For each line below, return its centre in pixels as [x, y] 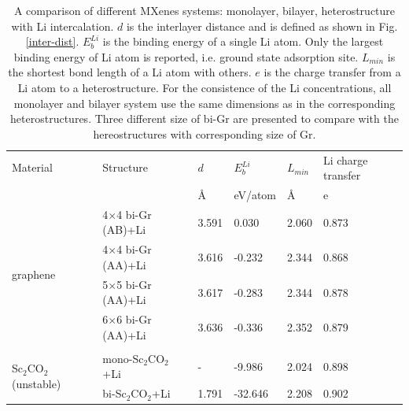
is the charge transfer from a [332, 72]
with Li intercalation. [63, 26]
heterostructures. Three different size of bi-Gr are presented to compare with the [204, 118]
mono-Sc [123, 358]
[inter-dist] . [52, 41]
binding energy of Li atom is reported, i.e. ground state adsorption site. [186, 56]
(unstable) [37, 383]
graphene [34, 274]
